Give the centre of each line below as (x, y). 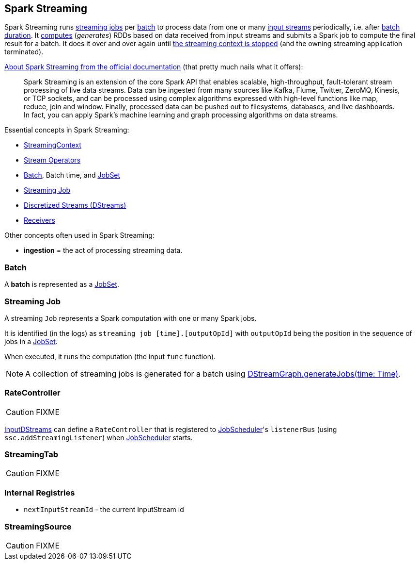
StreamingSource (38, 526)
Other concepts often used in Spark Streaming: (79, 235)
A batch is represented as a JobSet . (62, 284)
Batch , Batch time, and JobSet (72, 175)
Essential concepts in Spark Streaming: (67, 130)
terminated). (24, 52)
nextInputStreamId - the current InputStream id (104, 510)
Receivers (39, 220)
